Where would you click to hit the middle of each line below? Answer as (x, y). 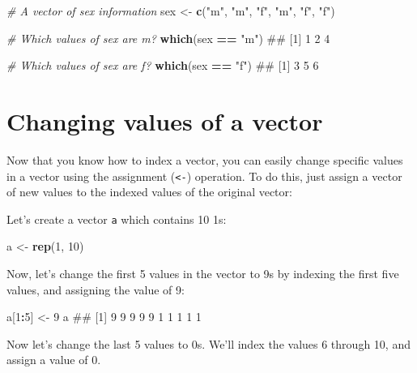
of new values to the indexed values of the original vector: (149, 192)
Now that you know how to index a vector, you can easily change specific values (205, 159)
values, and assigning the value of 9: (96, 289)
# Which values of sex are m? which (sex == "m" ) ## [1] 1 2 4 (168, 38)
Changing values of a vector (165, 120)
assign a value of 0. (54, 360)
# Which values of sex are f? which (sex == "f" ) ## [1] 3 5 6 (163, 65)
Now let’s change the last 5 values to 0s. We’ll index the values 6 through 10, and (208, 343)
